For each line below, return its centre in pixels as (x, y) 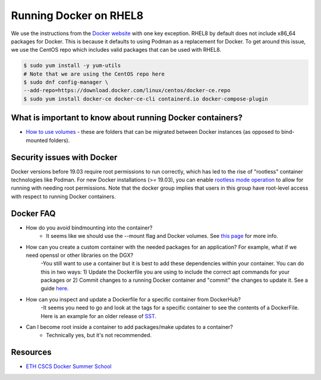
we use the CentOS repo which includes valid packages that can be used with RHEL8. (116, 50)
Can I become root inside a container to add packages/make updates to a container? (129, 327)
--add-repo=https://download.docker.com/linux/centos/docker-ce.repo (127, 90)
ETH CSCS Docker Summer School (69, 366)
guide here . (55, 288)
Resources (31, 352)
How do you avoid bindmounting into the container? (89, 227)
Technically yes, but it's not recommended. (99, 335)
